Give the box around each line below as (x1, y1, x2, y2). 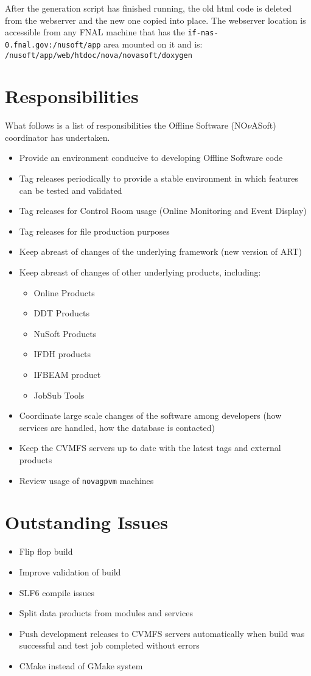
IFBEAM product (33, 368, 101, 380)
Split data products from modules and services (19, 607, 193, 619)
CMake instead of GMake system (19, 659, 143, 672)
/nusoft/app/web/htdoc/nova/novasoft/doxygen (5, 51, 192, 60)
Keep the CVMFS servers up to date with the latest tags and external (19, 441, 281, 454)
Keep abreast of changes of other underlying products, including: (19, 266, 261, 279)
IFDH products (33, 347, 91, 360)
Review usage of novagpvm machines (19, 474, 154, 486)
